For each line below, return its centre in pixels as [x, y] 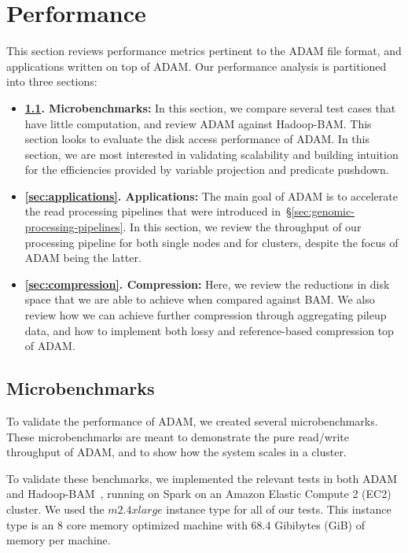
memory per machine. [59, 540]
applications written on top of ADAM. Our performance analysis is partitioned [197, 66]
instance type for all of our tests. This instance [279, 509]
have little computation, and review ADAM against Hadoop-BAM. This [198, 123]
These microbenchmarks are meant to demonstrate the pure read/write [178, 436]
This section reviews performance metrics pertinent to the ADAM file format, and [204, 51]
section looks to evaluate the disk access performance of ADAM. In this [197, 139]
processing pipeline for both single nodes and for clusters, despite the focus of [211, 242]
